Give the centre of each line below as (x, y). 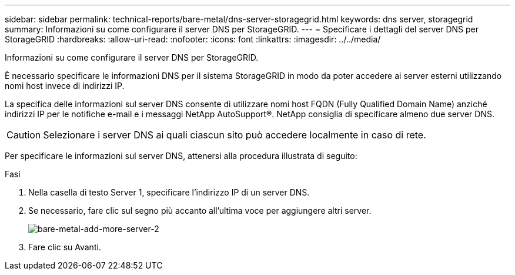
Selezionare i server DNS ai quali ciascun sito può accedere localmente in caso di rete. (235, 135)
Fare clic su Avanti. (65, 247)
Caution (24, 135)
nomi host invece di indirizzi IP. (65, 86)
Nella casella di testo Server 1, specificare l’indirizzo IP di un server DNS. (169, 192)
